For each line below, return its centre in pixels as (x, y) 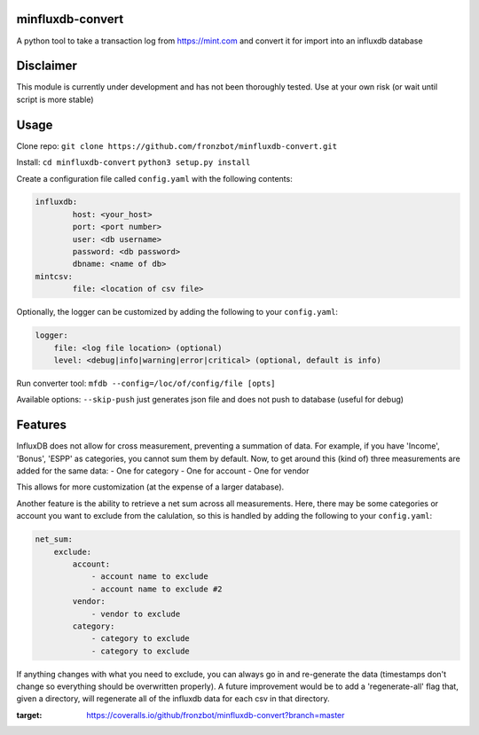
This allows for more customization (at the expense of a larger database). (150, 487)
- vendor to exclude (136, 614)
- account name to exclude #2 (157, 589)
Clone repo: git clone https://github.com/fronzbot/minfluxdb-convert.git (177, 145)
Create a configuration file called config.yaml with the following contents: (154, 178)
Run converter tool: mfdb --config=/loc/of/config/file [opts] (146, 383)
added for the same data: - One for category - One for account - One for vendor (163, 471)
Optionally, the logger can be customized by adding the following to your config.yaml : (177, 312)
